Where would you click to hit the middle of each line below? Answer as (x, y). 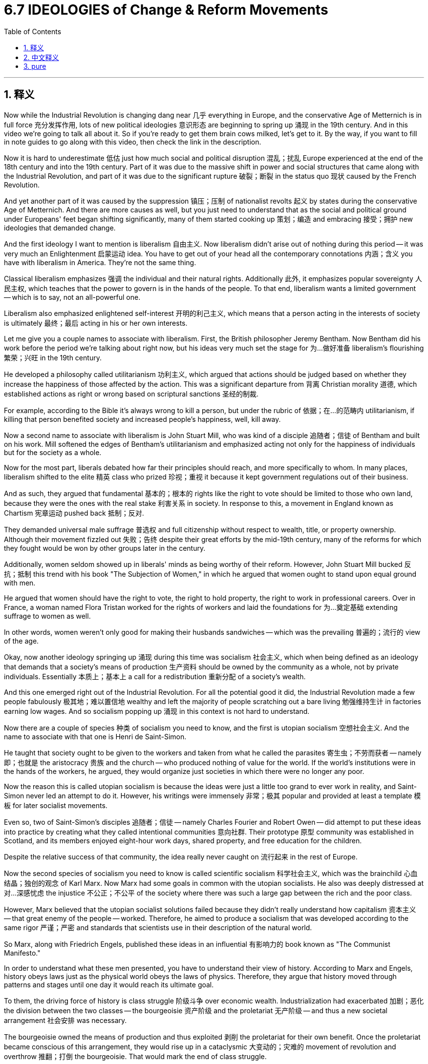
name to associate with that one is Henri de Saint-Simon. (95, 736)
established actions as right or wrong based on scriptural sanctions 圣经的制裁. (131, 394)
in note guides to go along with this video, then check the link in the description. (133, 142)
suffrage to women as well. (47, 616)
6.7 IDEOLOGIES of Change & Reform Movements (166, 10)
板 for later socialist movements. (56, 805)
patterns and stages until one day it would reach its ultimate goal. (109, 984)
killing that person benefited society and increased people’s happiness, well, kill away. (142, 419)
